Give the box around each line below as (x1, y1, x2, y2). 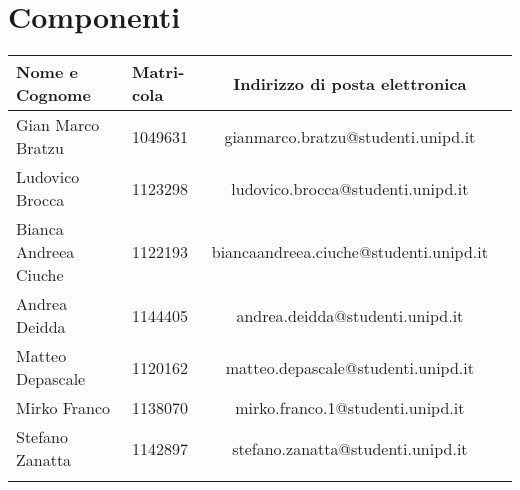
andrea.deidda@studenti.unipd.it (236, 303, 464, 327)
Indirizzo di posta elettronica (233, 71, 467, 95)
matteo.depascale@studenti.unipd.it (225, 355, 474, 379)
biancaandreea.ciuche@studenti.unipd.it (211, 240, 488, 264)
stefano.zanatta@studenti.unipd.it (232, 436, 468, 460)
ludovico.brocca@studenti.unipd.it (231, 176, 469, 200)
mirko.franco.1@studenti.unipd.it (235, 396, 465, 420)
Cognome (16, 83, 91, 107)
